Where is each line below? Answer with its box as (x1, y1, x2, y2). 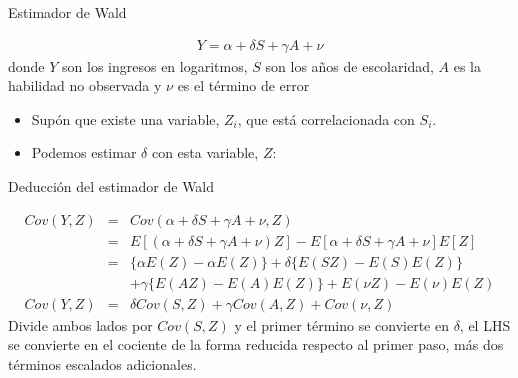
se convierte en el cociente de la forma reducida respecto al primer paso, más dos (8, 334, 504, 355)
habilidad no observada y (8, 75, 162, 96)
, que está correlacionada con (237, 108, 415, 129)
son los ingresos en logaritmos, (62, 55, 248, 76)
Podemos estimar (31, 142, 137, 163)
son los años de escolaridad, (265, 55, 434, 76)
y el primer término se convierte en (234, 314, 449, 335)
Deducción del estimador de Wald (8, 176, 215, 196)
